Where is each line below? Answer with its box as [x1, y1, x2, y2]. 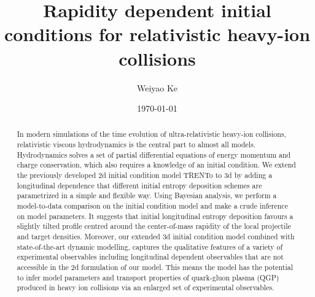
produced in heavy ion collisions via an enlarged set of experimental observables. [17, 282, 274, 293]
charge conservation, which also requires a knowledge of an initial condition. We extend [17, 160, 296, 170]
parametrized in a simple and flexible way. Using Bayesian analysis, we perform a [17, 190, 277, 201]
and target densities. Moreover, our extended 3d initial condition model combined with [17, 231, 295, 242]
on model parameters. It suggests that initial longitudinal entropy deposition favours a [17, 210, 294, 221]
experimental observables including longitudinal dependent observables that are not [17, 252, 284, 262]
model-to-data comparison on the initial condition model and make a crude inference [17, 201, 288, 211]
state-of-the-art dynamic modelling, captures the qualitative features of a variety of [17, 241, 283, 252]
